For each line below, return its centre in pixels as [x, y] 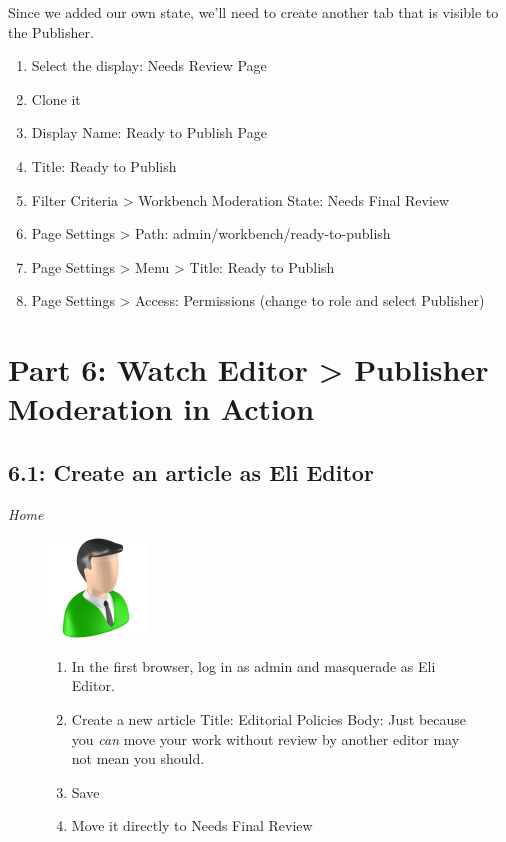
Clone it [56, 98]
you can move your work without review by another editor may [265, 738]
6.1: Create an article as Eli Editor [191, 471]
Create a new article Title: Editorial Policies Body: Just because [269, 719]
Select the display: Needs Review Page [149, 65]
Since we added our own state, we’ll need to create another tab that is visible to [253, 12]
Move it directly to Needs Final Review [192, 825]
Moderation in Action [161, 408]
